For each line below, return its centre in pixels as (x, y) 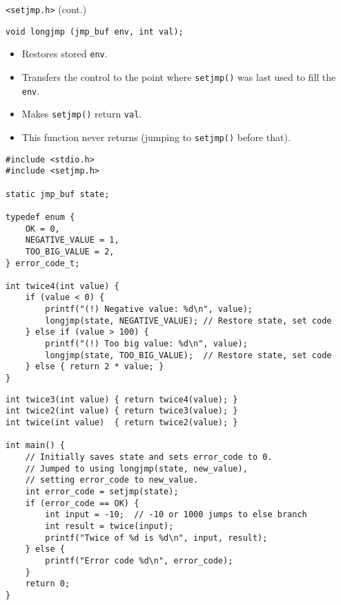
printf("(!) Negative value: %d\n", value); (149, 309)
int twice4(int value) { (62, 286)
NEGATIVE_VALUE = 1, (72, 240)
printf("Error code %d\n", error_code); (139, 560)
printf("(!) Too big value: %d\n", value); (146, 344)
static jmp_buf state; (58, 194)
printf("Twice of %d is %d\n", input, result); (156, 538)
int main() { (35, 446)
